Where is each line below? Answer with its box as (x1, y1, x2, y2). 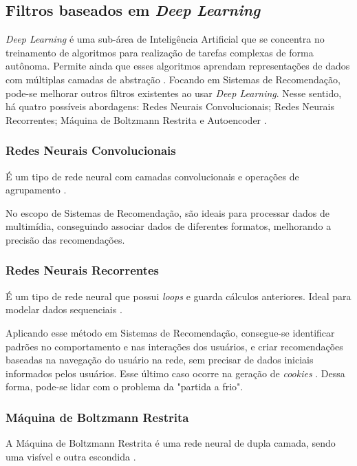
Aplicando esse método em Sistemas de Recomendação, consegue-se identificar (6, 325, 335, 339)
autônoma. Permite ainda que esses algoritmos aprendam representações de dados (6, 59, 350, 73)
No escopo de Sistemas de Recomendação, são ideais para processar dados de (6, 205, 330, 220)
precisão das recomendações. (6, 232, 125, 246)
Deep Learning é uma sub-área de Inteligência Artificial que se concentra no (6, 32, 325, 46)
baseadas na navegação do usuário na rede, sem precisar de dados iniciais (6, 352, 314, 367)
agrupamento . (6, 182, 67, 197)
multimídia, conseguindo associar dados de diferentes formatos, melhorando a (6, 219, 332, 233)
